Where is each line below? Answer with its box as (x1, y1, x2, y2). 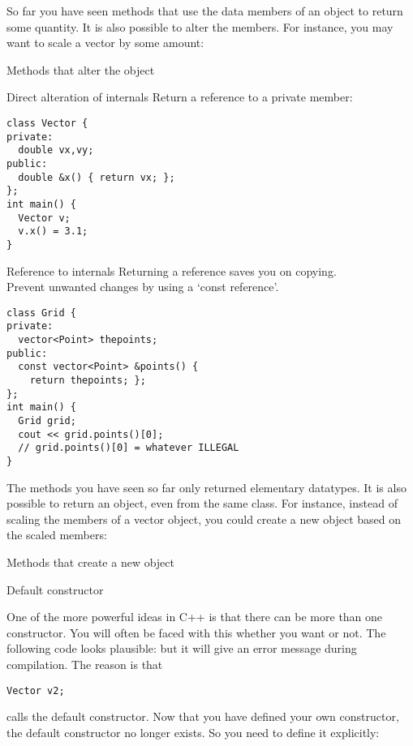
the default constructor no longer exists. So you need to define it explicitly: (6, 723, 380, 740)
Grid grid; (18, 414, 76, 427)
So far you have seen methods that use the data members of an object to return (6, 2, 403, 19)
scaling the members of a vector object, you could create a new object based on (6, 510, 402, 527)
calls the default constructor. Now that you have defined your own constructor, (6, 708, 399, 725)
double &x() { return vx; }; (18, 171, 175, 183)
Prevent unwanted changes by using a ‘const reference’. (6, 278, 279, 295)
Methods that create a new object (6, 553, 174, 570)
